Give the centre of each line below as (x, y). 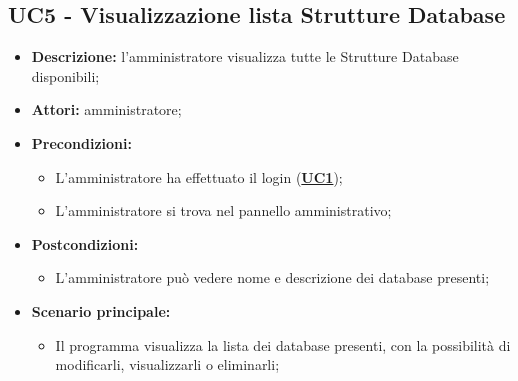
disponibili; (65, 75)
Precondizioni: (81, 142)
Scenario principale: (101, 310)
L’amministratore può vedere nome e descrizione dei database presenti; (272, 277)
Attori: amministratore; (106, 109)
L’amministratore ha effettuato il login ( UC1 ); (199, 176)
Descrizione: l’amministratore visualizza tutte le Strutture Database (245, 56)
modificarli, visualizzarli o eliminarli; (167, 364)
